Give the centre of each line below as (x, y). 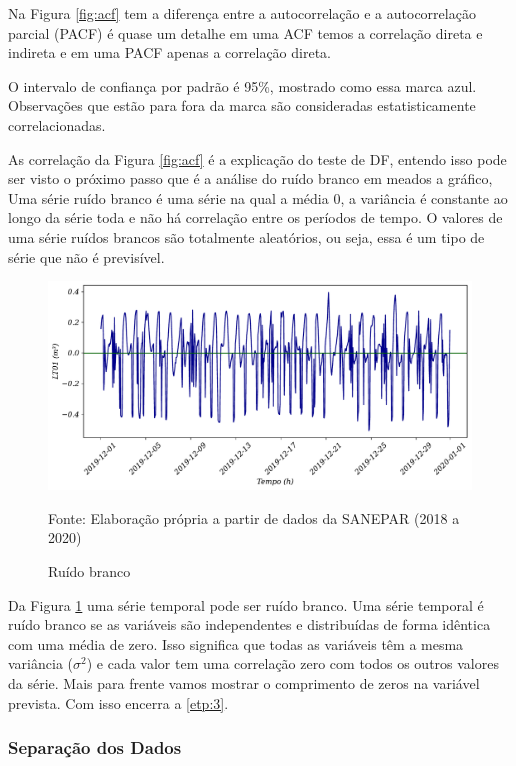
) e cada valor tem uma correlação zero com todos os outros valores (292, 663)
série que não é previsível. (86, 256)
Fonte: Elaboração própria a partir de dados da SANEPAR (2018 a (254, 517)
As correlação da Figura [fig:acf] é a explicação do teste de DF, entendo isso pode (257, 158)
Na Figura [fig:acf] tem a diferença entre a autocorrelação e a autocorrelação (242, 13)
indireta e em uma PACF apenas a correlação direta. (169, 52)
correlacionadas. (57, 124)
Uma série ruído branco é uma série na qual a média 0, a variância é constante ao (258, 197)
